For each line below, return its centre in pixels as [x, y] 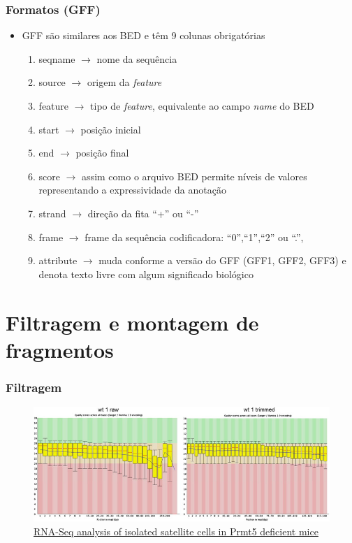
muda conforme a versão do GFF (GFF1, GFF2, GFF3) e [222, 260]
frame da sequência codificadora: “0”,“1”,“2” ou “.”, [194, 237]
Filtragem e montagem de [132, 322]
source [52, 82]
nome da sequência [137, 58]
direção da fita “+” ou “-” [143, 213]
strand [52, 213]
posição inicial [111, 129]
